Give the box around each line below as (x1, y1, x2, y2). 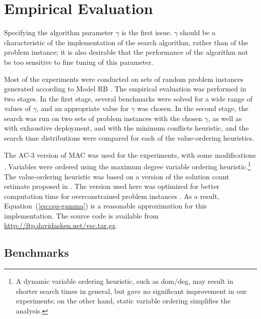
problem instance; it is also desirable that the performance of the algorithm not (4, 47, 248, 57)
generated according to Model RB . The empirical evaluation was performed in (4, 83, 246, 94)
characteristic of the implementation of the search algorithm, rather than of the (4, 37, 248, 47)
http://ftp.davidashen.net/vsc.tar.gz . (4, 220, 117, 231)
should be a (180, 27, 216, 38)
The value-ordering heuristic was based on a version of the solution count (4, 171, 229, 181)
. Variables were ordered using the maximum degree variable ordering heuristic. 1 (4, 160, 251, 171)
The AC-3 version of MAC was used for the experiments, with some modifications (4, 149, 256, 160)
